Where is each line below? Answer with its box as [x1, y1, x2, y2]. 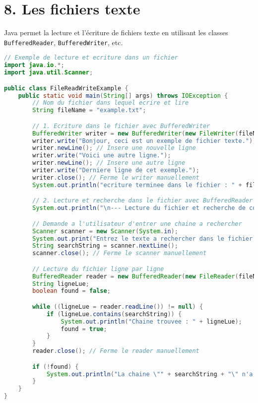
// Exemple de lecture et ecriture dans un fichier [4, 54, 178, 62]
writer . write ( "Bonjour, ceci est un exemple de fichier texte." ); [32, 137, 257, 144]
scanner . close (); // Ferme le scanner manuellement [32, 250, 207, 257]
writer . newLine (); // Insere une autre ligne [32, 159, 186, 167]
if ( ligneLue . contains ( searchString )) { [46, 310, 182, 318]
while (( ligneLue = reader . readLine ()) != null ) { [32, 303, 203, 310]
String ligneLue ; [32, 280, 89, 287]
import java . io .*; [4, 62, 64, 69]
